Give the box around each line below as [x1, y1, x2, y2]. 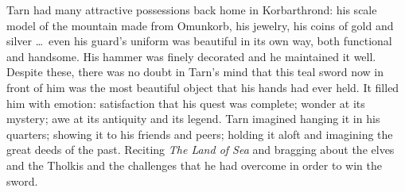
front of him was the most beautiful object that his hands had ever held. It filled [6, 79, 399, 95]
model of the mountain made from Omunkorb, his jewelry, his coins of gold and [6, 17, 394, 33]
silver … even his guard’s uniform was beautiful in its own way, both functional [6, 33, 392, 49]
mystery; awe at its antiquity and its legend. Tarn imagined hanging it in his [6, 110, 380, 127]
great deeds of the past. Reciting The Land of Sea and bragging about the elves [6, 141, 395, 158]
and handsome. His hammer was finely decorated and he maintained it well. [6, 48, 376, 64]
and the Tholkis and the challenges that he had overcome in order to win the [6, 156, 382, 173]
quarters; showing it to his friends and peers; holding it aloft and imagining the [6, 125, 393, 142]
